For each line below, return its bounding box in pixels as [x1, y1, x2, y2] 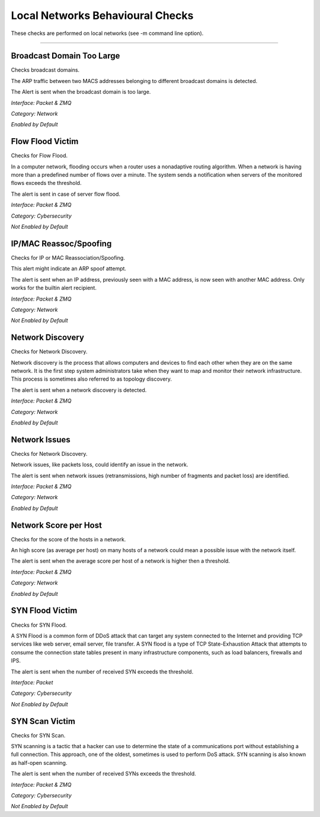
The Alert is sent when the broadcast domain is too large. [11, 88, 151, 95]
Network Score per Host [11, 520, 102, 530]
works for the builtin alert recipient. [11, 285, 97, 292]
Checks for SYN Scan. [11, 732, 66, 739]
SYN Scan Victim [11, 716, 75, 726]
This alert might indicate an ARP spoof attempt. [11, 265, 127, 272]
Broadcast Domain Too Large [11, 51, 120, 61]
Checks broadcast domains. [11, 66, 80, 74]
